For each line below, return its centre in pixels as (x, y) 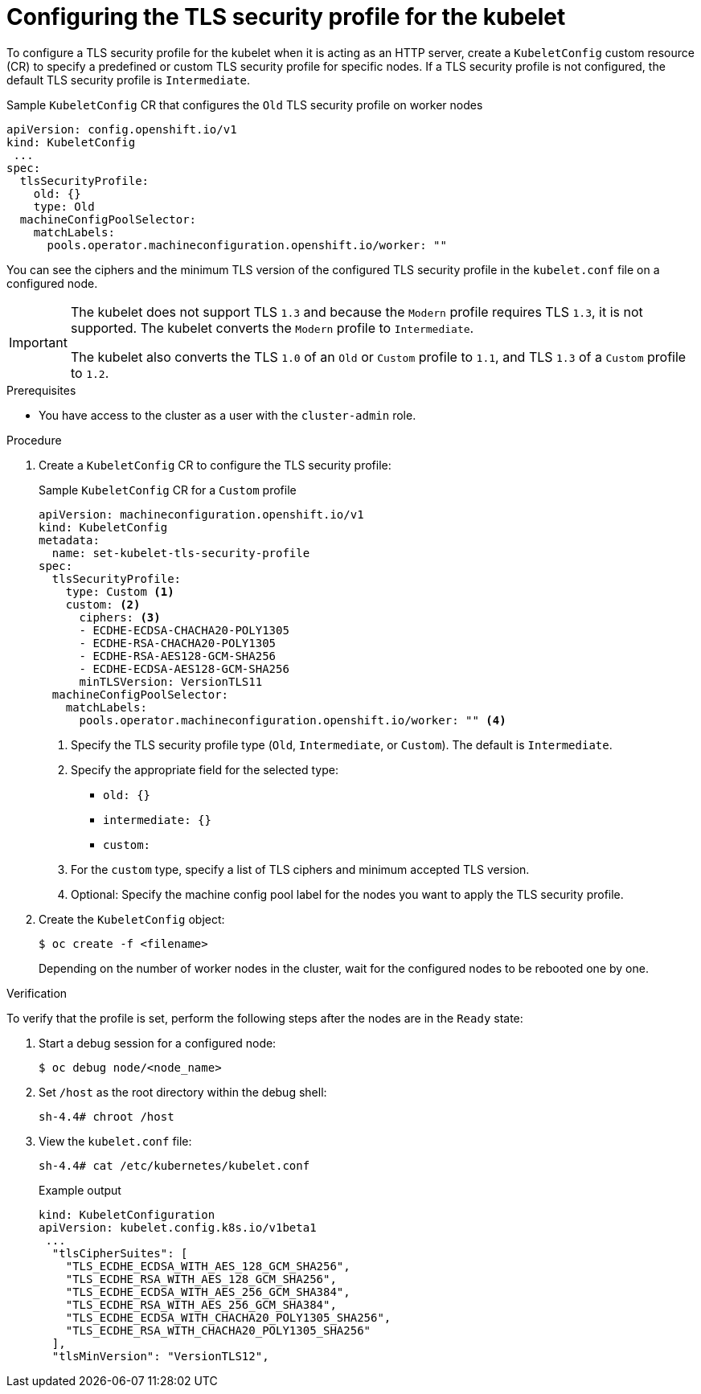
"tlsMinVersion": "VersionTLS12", (160, 1356)
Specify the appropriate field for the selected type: (205, 769)
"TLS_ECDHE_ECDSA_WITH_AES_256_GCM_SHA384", (208, 1291)
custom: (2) (103, 604)
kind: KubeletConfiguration (127, 1214)
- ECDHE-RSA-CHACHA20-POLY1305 (178, 643)
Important (38, 342)
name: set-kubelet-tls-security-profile (181, 553)
